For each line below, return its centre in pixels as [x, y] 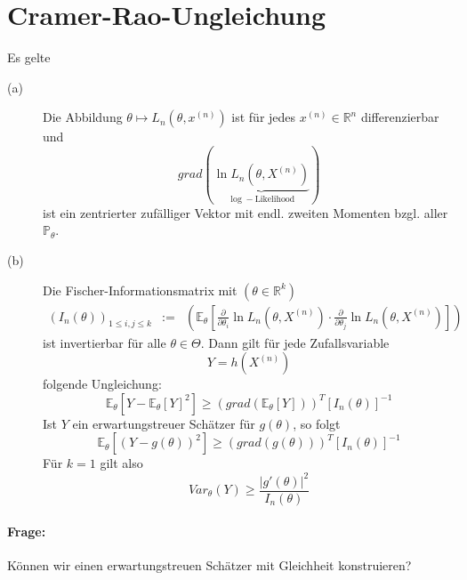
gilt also [121, 463]
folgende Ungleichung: [102, 384]
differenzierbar [400, 117]
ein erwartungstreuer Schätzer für [164, 423]
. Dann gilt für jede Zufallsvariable [295, 342]
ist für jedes [264, 117]
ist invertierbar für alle [105, 342]
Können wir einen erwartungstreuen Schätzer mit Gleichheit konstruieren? [209, 565]
